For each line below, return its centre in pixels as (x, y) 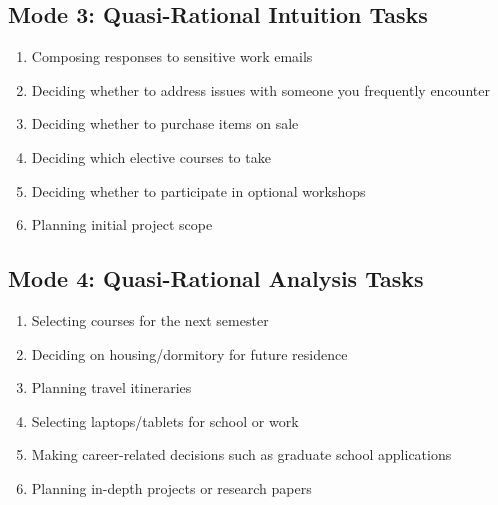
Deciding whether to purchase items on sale (165, 123)
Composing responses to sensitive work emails (172, 56)
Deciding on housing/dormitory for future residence (189, 353)
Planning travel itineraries (111, 387)
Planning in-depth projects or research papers (171, 487)
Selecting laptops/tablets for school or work (165, 420)
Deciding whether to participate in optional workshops (198, 190)
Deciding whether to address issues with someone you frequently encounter (260, 89)
